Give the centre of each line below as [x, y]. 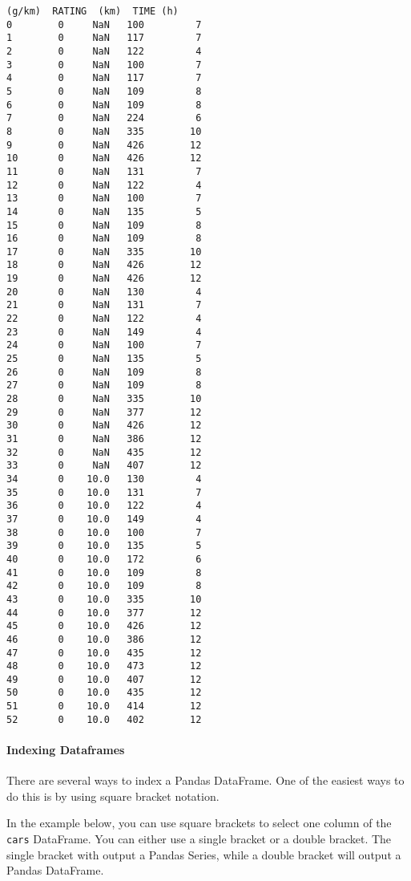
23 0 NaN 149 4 [104, 332]
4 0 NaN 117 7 [104, 78]
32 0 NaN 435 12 [104, 452]
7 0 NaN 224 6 [104, 118]
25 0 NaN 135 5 [104, 359]
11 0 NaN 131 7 [104, 171]
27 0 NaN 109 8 [104, 386]
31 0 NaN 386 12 [104, 439]
